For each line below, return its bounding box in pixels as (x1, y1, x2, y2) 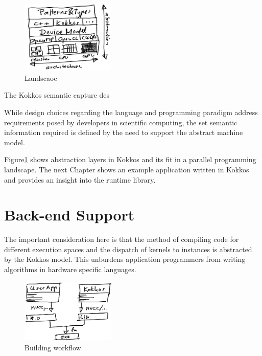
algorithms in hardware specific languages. (4, 264, 136, 275)
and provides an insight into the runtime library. (4, 174, 156, 185)
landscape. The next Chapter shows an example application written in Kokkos (4, 164, 249, 174)
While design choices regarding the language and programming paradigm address (4, 107, 258, 117)
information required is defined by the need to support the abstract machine (4, 127, 243, 138)
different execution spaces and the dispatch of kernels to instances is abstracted (4, 243, 252, 254)
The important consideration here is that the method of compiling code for (4, 234, 239, 244)
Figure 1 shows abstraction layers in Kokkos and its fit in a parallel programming (4, 154, 256, 165)
